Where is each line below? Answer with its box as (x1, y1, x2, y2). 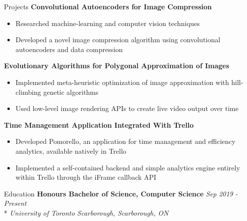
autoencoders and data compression (15, 44, 123, 54)
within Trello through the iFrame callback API (15, 172, 157, 182)
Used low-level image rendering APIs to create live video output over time (15, 103, 239, 113)
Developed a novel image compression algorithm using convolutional (15, 34, 220, 45)
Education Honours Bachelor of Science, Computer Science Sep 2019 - (4, 188, 238, 198)
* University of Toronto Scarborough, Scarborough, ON (4, 207, 168, 218)
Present (4, 198, 27, 208)
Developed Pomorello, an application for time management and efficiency (15, 136, 236, 146)
